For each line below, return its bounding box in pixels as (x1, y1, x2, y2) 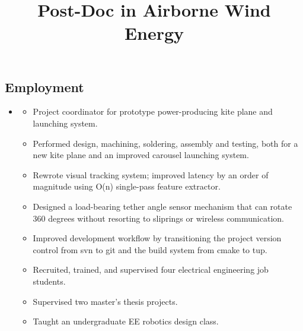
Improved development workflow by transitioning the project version (33, 232, 282, 244)
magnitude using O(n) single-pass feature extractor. (33, 180, 221, 193)
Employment (5, 77, 84, 96)
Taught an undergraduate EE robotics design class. (33, 315, 219, 327)
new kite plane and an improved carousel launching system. (33, 149, 249, 161)
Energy (124, 21, 184, 45)
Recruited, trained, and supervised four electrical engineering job (33, 263, 269, 276)
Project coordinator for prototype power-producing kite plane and (33, 105, 273, 118)
